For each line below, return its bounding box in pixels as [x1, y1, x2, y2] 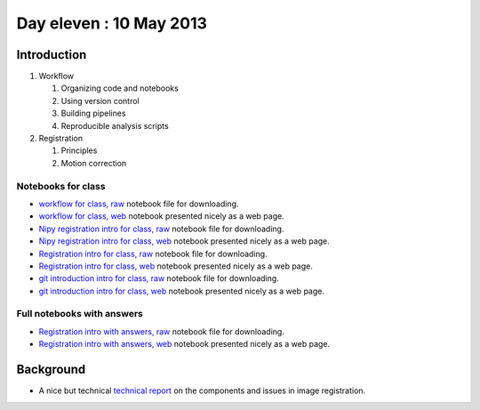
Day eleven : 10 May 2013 [16, 13, 208, 33]
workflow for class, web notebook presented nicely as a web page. [38, 211, 284, 221]
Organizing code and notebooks [60, 83, 180, 93]
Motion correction [60, 157, 127, 168]
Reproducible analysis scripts [60, 120, 169, 131]
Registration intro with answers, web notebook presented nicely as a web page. [38, 339, 331, 350]
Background [16, 362, 86, 377]
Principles [60, 145, 98, 156]
